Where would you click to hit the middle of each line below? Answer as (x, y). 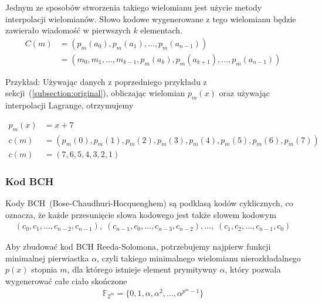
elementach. (161, 30)
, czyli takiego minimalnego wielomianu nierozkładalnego (199, 258)
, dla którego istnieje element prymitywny (142, 269)
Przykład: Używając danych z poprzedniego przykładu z (106, 81)
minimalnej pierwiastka (47, 258)
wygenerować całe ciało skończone (66, 280)
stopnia (44, 269)
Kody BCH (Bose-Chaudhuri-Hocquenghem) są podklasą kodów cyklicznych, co (149, 202)
